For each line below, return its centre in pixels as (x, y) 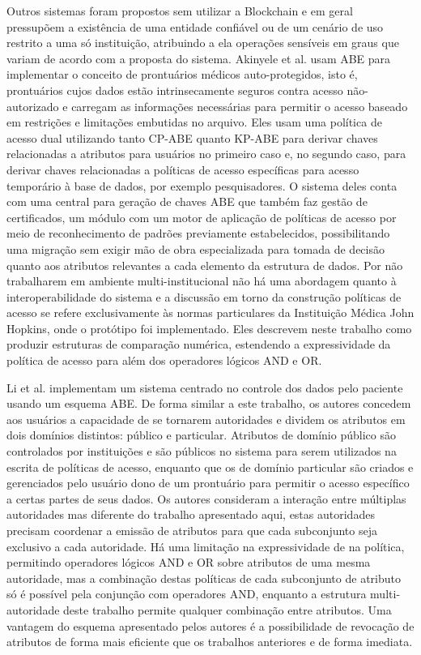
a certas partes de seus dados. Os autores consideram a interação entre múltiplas (206, 498)
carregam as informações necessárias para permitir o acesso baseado (240, 106)
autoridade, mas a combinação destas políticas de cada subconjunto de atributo (204, 578)
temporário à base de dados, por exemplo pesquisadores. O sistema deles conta (202, 185)
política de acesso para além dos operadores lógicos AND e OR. (164, 360)
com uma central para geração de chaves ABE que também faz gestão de (187, 201)
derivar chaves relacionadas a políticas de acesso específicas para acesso (183, 169)
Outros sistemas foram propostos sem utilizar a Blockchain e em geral (180, 11)
